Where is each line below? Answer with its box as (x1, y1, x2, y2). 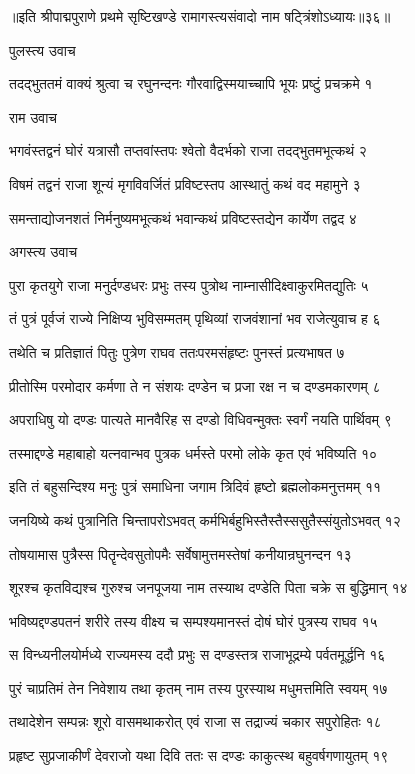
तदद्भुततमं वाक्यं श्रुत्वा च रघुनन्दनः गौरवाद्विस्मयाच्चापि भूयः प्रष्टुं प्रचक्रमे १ (9, 73, 373, 94)
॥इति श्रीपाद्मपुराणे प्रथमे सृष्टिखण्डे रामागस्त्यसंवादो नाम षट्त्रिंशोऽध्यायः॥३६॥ (9, 6, 391, 26)
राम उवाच (9, 106, 58, 127)
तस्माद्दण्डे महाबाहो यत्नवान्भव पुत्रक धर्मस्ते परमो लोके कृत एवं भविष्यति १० (9, 442, 378, 463)
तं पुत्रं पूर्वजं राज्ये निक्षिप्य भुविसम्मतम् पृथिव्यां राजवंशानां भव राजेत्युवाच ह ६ (9, 308, 381, 329)
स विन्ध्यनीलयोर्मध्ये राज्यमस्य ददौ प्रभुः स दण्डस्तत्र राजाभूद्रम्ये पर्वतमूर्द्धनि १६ (9, 644, 386, 665)
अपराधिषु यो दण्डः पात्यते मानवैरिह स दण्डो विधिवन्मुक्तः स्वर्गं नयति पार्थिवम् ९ (9, 409, 392, 430)
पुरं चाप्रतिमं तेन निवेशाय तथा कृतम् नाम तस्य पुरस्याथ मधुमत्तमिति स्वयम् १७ (9, 677, 388, 698)
